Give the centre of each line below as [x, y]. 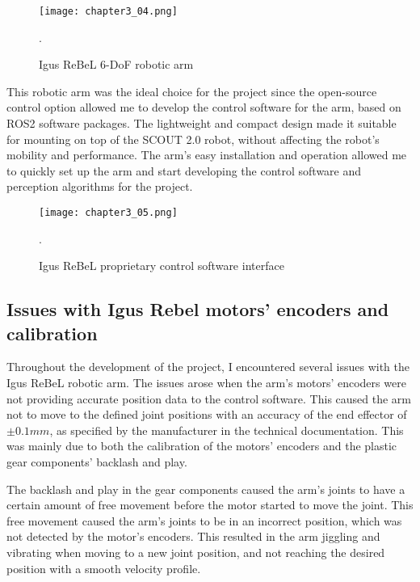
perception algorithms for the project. [100, 186]
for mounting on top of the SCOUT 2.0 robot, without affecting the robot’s [193, 139]
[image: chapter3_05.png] [108, 213]
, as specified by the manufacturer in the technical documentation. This [227, 430]
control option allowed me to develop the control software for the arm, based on [204, 107]
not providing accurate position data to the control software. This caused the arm [209, 398]
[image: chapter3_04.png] [108, 11]
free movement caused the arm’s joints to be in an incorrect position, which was [204, 520]
